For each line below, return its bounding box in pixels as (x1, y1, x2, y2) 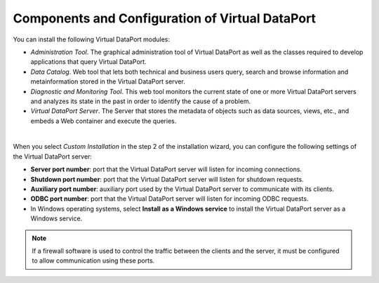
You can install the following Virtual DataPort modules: (13, 35, 171, 44)
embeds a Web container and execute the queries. (30, 117, 177, 125)
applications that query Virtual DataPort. (30, 58, 147, 66)
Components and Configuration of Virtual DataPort (13, 11, 316, 26)
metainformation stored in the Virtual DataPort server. (30, 77, 186, 86)
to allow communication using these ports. (32, 256, 155, 265)
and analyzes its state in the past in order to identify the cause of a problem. (30, 97, 251, 105)
